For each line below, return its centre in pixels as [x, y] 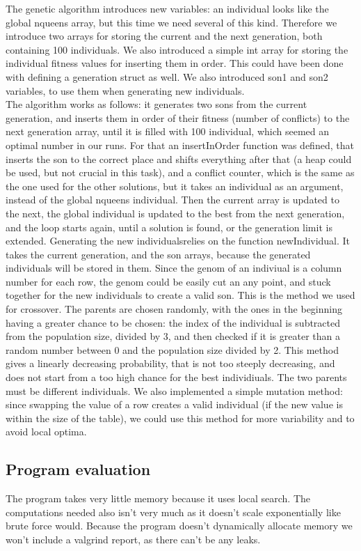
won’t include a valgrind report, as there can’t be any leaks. [133, 539]
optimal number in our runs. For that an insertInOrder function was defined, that [180, 145]
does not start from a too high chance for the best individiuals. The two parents [176, 377]
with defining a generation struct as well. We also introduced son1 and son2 [167, 76]
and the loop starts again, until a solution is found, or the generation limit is [169, 227]
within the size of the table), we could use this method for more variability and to [180, 418]
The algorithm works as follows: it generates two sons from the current [157, 104]
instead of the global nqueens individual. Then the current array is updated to [173, 200]
